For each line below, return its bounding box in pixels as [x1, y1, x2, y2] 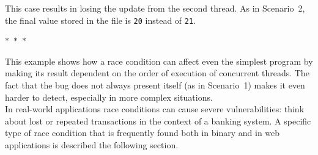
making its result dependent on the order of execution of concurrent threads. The [5, 67, 309, 79]
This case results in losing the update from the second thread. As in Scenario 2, [5, 2, 305, 14]
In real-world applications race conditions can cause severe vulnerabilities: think [5, 103, 305, 115]
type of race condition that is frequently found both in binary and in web [5, 126, 280, 139]
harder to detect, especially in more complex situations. [5, 90, 213, 103]
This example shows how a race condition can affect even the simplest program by [5, 54, 313, 67]
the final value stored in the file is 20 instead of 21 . [5, 13, 196, 26]
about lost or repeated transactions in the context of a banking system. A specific [5, 114, 311, 127]
